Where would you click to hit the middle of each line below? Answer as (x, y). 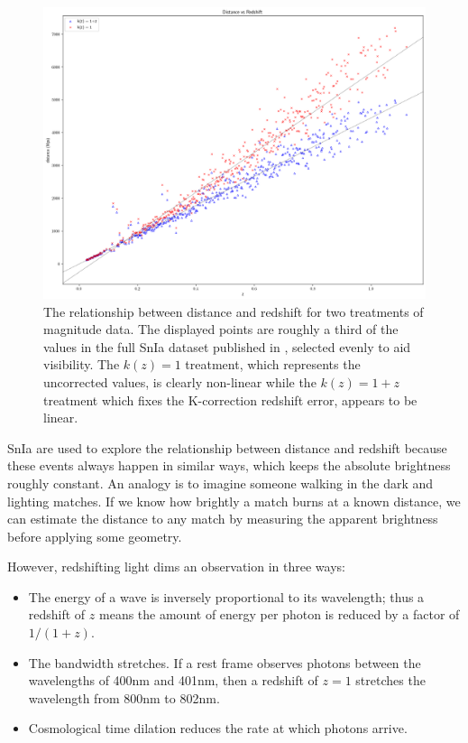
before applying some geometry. (95, 536)
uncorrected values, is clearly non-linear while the (180, 381)
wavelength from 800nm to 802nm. (124, 697)
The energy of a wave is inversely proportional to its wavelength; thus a (226, 596)
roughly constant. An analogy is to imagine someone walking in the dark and (220, 483)
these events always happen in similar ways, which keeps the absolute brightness (229, 465)
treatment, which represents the (273, 364)
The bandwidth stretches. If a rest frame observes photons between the (225, 662)
